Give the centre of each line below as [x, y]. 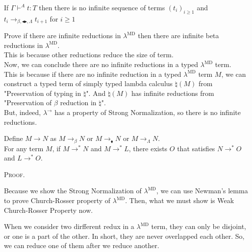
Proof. [14, 174]
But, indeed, [23, 112]
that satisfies [196, 148]
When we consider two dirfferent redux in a [69, 226]
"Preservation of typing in [43, 93]
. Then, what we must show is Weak [180, 200]
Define [13, 138]
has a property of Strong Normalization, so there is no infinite [148, 112]
